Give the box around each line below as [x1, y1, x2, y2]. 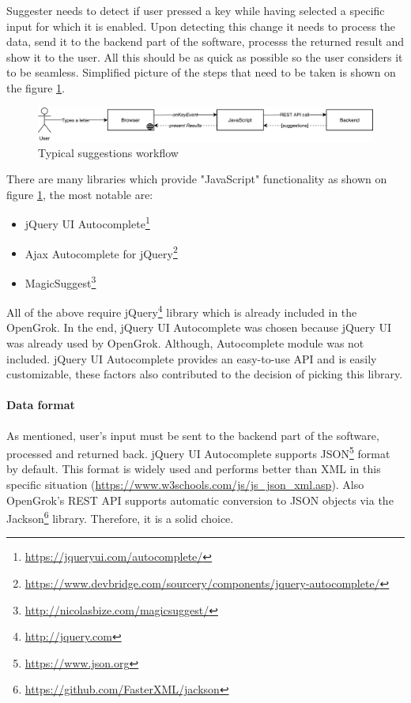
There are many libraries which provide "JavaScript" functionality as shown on [6, 171, 387, 187]
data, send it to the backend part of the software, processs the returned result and [6, 33, 405, 50]
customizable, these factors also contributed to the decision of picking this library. [6, 366, 403, 382]
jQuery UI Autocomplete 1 [25, 213, 150, 232]
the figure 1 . [6, 79, 65, 96]
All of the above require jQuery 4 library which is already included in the [6, 302, 357, 320]
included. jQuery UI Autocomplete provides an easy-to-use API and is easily [6, 350, 377, 367]
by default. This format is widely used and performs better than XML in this [6, 461, 381, 477]
